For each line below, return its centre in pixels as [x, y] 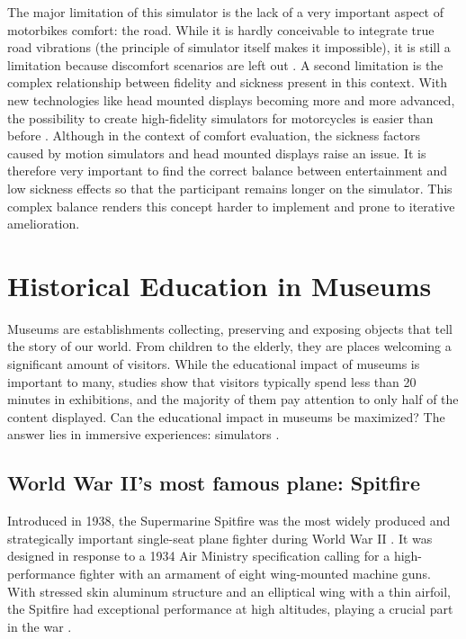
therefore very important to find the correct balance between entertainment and [228, 171]
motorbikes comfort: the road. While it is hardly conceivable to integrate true [221, 29]
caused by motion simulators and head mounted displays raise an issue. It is [217, 153]
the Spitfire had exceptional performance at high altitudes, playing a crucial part [230, 609]
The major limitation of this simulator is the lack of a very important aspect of [226, 12]
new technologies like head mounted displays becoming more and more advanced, [231, 99]
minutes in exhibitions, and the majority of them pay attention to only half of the [233, 399]
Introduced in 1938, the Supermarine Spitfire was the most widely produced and [229, 521]
